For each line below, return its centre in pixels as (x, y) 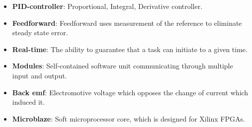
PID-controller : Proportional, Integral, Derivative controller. (107, 6)
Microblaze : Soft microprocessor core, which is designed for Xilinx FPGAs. (128, 118)
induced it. (29, 102)
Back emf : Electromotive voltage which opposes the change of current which (130, 92)
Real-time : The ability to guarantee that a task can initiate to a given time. (130, 49)
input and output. (40, 75)
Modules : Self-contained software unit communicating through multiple (123, 66)
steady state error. (40, 32)
